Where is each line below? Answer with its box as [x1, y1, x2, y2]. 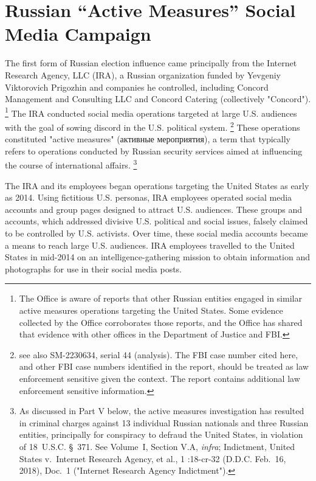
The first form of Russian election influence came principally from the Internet [5, 57, 297, 69]
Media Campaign [5, 21, 151, 46]
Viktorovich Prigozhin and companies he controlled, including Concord [5, 80, 269, 93]
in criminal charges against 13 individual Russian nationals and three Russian [19, 416, 309, 429]
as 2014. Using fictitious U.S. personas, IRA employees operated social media [5, 191, 292, 204]
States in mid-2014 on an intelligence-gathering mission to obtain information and [5, 251, 311, 263]
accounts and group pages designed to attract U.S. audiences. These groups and [5, 202, 303, 215]
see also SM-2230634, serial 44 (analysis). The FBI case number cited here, [19, 348, 298, 361]
